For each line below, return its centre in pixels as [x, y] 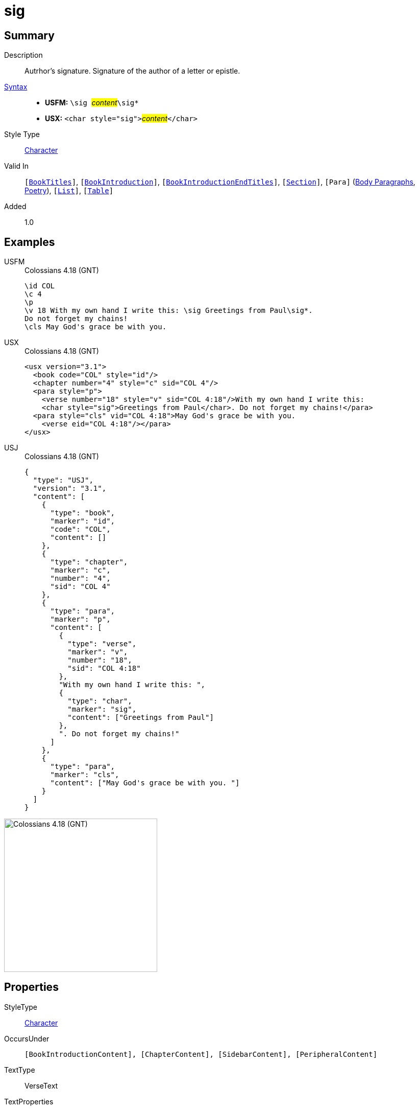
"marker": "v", [98, 652]
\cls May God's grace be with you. [96, 327]
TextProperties [29, 1101]
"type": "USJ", [63, 480]
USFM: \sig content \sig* [92, 103]
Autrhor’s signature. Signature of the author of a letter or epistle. [132, 71]
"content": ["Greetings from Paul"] [141, 718]
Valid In [17, 166]
